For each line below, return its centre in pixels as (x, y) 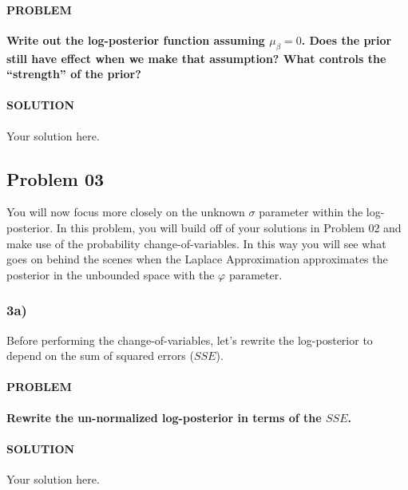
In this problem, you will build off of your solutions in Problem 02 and (229, 227)
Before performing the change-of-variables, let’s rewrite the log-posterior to (190, 340)
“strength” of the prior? (74, 74)
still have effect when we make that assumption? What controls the (196, 58)
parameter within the (311, 212)
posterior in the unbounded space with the (111, 274)
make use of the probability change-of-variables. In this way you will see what (196, 243)
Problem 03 (55, 178)
